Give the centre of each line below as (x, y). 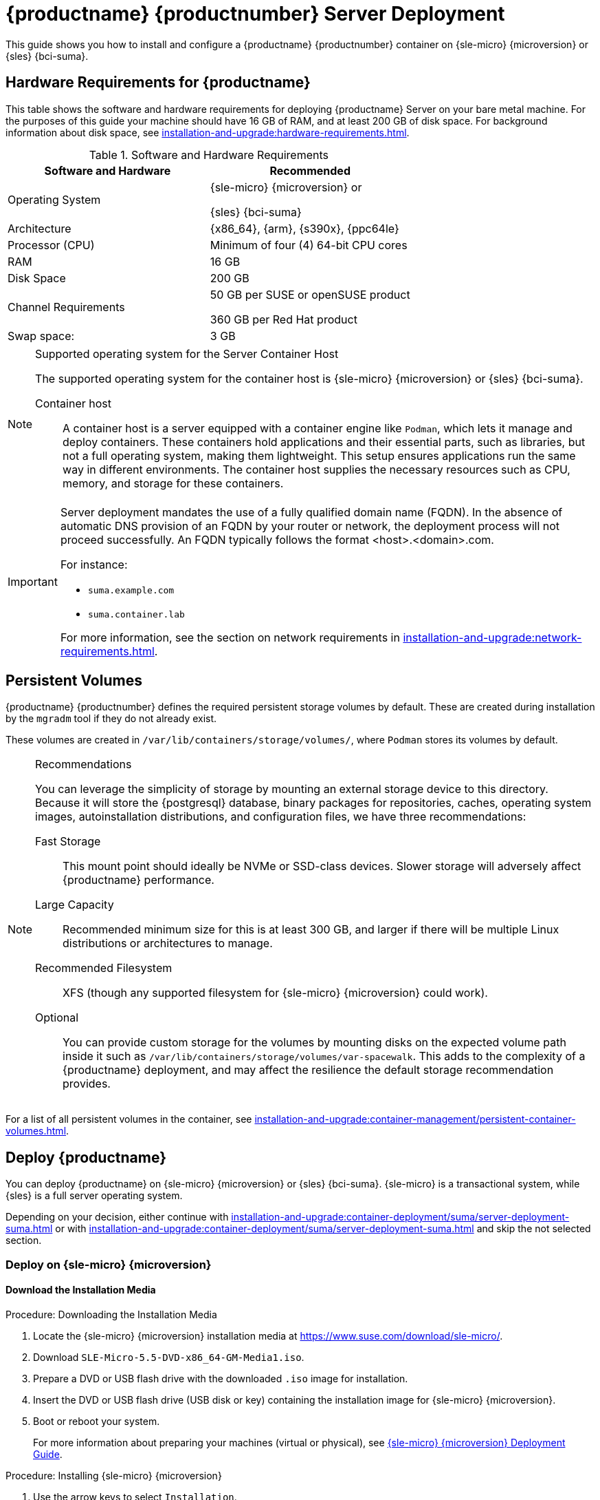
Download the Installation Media (81, 1290)
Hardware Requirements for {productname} (158, 83)
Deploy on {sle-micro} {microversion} (109, 1264)
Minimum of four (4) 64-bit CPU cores (309, 245)
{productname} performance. (138, 880)
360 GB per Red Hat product (284, 319)
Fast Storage (68, 842)
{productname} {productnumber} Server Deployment (255, 14)
